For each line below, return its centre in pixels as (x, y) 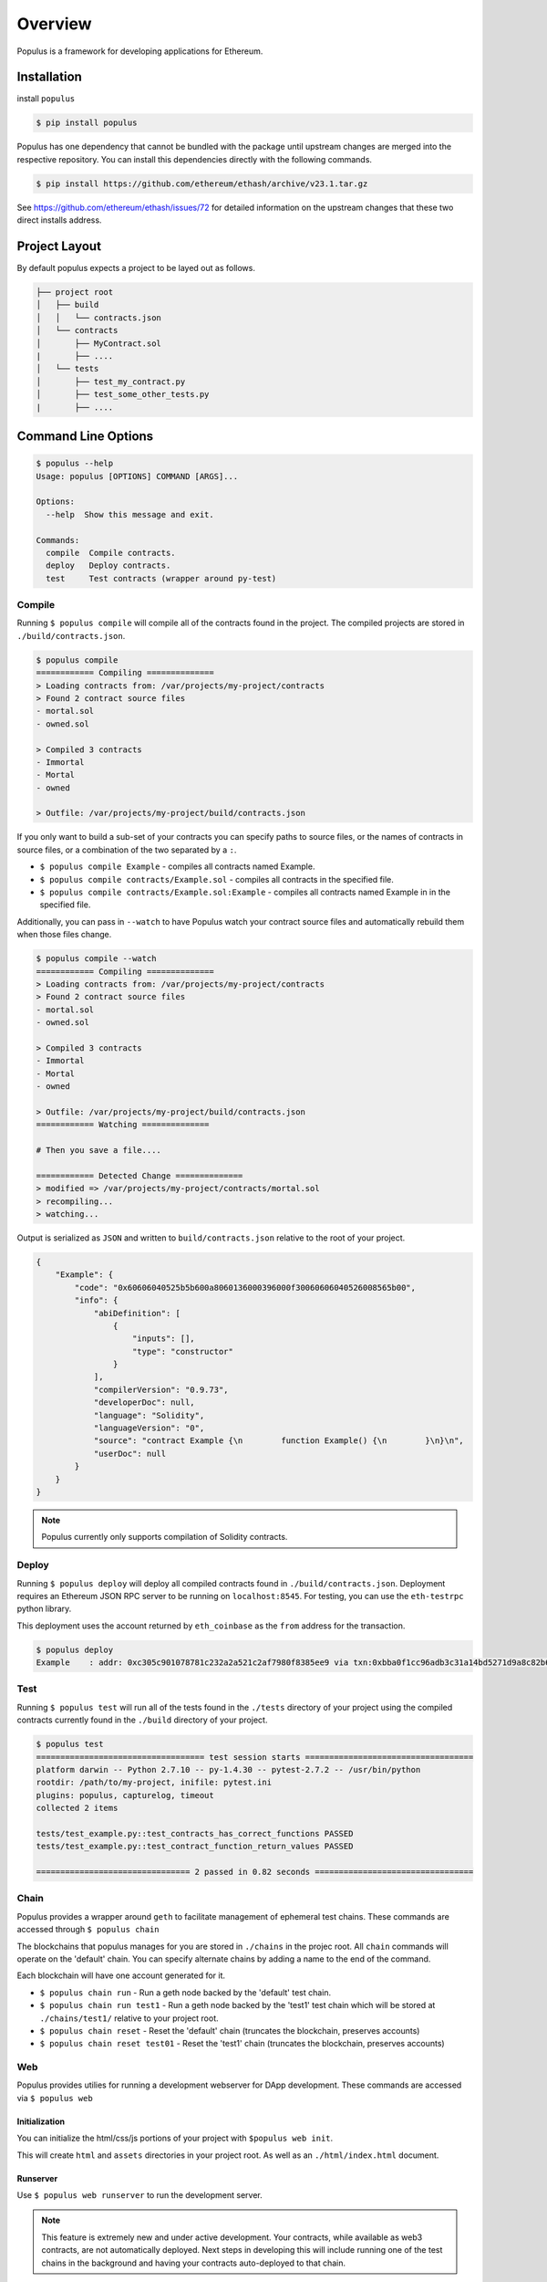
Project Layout (59, 246)
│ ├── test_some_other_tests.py (123, 394)
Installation (49, 77)
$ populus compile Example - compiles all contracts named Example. (177, 866)
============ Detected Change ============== (139, 1176)
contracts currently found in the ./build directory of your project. (142, 1720)
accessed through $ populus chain (88, 1930)
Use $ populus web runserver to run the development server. (140, 2195)
